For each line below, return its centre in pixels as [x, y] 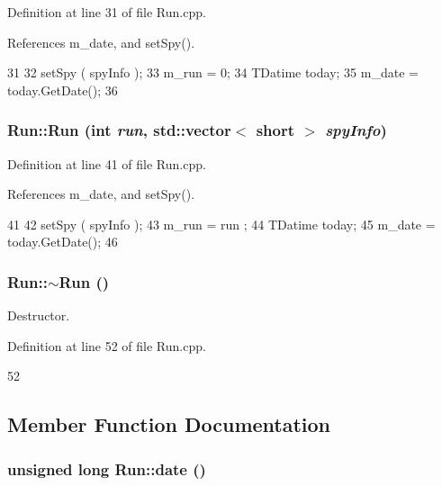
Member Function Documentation [169, 424]
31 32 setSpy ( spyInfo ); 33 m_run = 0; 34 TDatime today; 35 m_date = [213, 72]
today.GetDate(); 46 [63, 242]
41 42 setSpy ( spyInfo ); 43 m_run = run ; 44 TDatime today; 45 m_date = [221, 224]
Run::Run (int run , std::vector [119, 130]
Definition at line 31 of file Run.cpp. [107, 12]
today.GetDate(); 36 [63, 90]
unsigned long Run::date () [107, 468]
